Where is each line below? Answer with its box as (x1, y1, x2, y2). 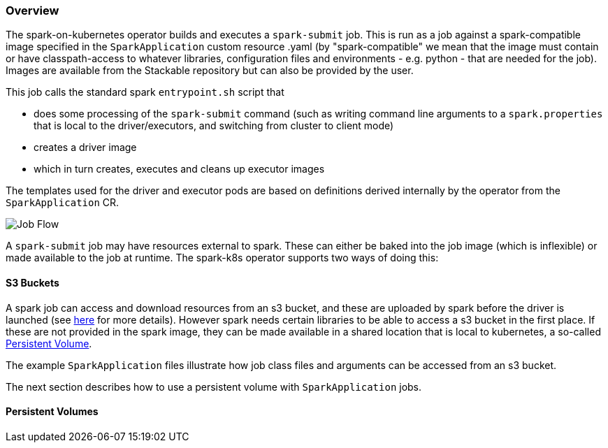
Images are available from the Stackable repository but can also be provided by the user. (6, 64, 414, 77)
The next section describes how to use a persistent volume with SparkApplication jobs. (6, 380, 422, 393)
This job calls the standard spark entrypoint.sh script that (6, 86, 284, 99)
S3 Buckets (6, 276, 59, 289)
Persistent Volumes (6, 405, 99, 418)
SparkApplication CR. (6, 196, 120, 209)
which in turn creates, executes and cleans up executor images (34, 163, 325, 175)
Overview (6, 3, 59, 17)
